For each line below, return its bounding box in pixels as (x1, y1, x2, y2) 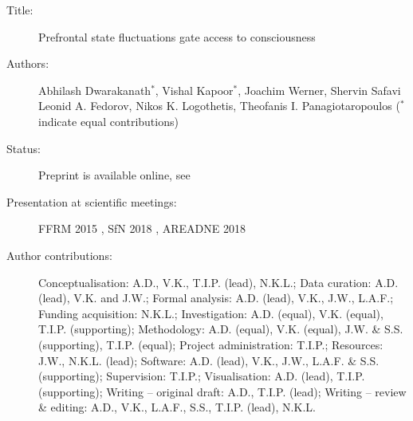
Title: (6, 2, 33, 18)
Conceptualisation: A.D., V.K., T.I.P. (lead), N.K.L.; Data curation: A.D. (38, 273, 399, 290)
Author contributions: (6, 246, 112, 263)
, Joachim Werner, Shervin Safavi (238, 81, 401, 98)
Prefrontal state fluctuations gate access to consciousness (38, 28, 316, 45)
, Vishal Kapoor (155, 81, 234, 98)
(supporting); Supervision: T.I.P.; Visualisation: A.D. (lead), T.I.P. (38, 368, 365, 384)
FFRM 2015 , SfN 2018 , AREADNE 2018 (38, 220, 246, 237)
